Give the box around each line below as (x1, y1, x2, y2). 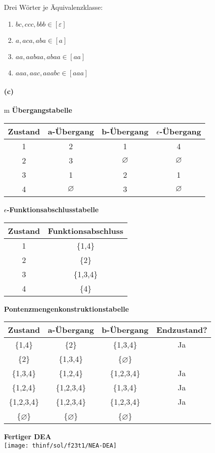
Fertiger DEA (4, 431, 52, 442)
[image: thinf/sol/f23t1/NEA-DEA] (4, 442, 117, 449)
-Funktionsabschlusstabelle (6, 204, 99, 214)
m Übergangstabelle (4, 105, 72, 115)
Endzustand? (156, 324, 208, 336)
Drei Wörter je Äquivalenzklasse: (4, 2, 103, 12)
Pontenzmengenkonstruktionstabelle (4, 303, 129, 314)
